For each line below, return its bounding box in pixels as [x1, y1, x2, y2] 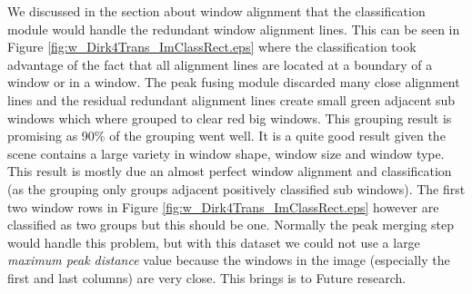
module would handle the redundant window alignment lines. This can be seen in [7, 19, 460, 38]
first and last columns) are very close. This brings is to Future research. [7, 268, 407, 287]
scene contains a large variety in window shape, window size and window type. [7, 143, 445, 162]
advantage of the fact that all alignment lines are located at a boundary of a [7, 54, 433, 73]
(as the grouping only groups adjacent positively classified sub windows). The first [7, 179, 466, 198]
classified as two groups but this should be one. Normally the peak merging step [7, 215, 455, 234]
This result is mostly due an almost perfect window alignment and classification [7, 162, 452, 181]
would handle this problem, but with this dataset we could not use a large [7, 232, 420, 251]
